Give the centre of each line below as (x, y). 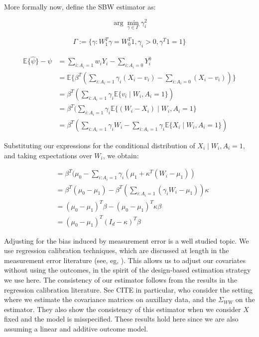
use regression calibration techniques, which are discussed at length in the (117, 250)
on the (245, 299)
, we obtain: (121, 155)
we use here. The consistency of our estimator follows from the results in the (121, 280)
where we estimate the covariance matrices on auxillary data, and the (110, 299)
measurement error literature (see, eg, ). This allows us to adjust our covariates (125, 260)
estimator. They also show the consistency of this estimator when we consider (123, 309)
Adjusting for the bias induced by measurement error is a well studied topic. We (127, 240)
